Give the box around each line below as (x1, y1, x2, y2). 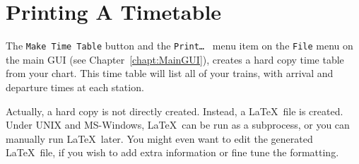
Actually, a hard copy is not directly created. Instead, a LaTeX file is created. (6, 103, 343, 118)
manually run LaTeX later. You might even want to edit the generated (6, 131, 313, 146)
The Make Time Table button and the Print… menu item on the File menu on (6, 38, 353, 53)
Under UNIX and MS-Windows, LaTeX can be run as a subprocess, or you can (6, 117, 350, 132)
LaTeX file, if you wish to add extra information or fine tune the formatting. (6, 145, 339, 160)
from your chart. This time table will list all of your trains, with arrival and (6, 66, 334, 81)
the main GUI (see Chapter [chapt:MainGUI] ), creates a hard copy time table (6, 52, 344, 66)
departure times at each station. (6, 79, 144, 94)
